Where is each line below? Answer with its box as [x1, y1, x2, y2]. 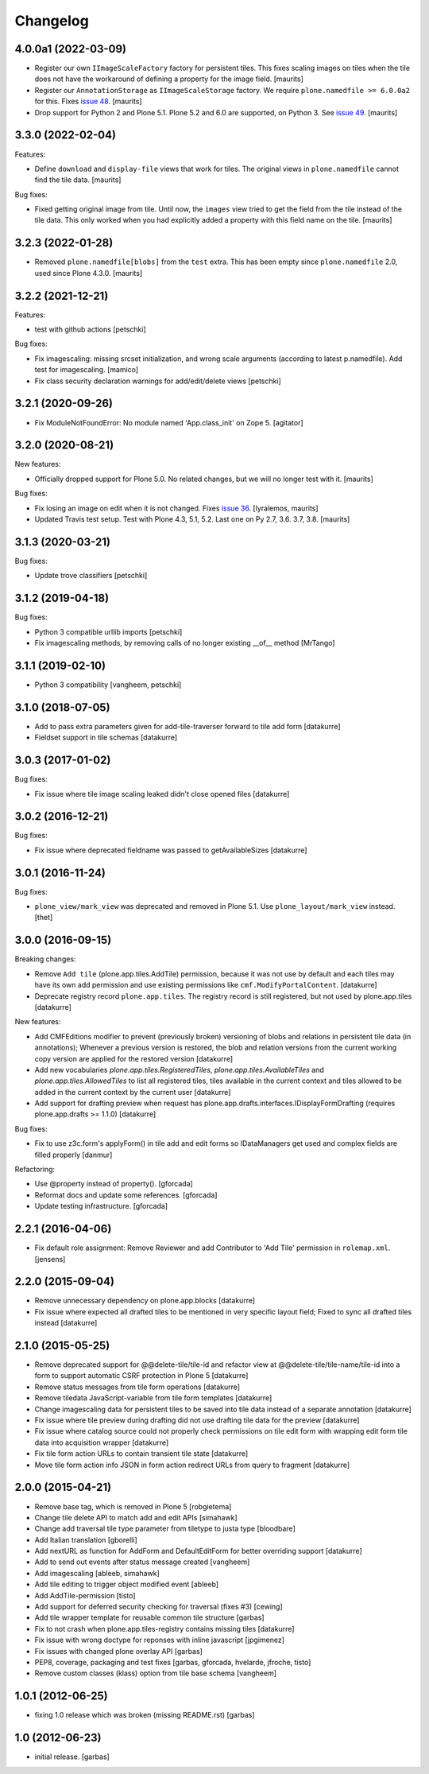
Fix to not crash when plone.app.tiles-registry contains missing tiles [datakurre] [34, 1624, 295, 1633]
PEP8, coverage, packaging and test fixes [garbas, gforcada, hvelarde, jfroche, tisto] [34, 1657, 311, 1667]
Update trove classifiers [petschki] [34, 571, 148, 580]
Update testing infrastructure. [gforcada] [34, 1201, 168, 1211]
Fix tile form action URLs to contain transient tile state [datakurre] [34, 1449, 249, 1458]
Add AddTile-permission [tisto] [34, 1590, 136, 1600]
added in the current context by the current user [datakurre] [34, 1087, 231, 1097]
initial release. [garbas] [34, 1752, 110, 1761]
